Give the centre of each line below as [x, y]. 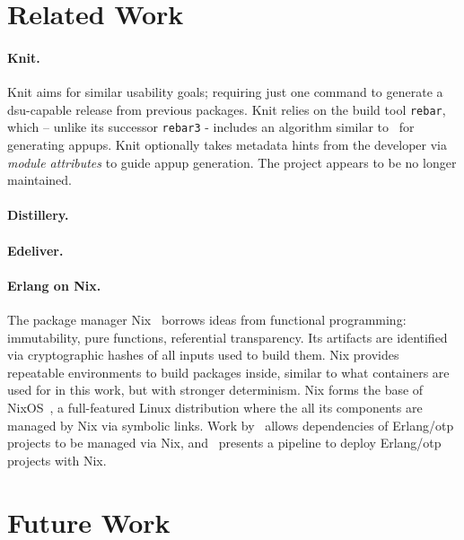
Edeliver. [35, 250]
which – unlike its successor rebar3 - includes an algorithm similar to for [211, 127]
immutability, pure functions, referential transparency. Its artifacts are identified [228, 337]
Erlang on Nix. [54, 285]
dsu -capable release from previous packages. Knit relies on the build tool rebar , [227, 109]
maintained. [39, 180]
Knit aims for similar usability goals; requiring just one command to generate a [225, 92]
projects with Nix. [57, 460]
